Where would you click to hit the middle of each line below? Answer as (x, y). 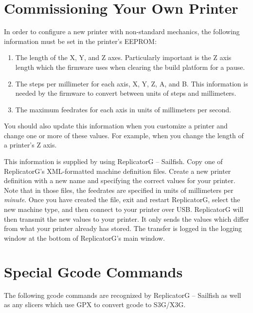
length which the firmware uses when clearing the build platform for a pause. (130, 67)
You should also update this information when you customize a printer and (116, 126)
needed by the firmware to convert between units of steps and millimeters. (126, 93)
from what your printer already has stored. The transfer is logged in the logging (123, 228)
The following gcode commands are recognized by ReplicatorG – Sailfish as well (123, 295)
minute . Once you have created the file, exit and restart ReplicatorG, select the (122, 199)
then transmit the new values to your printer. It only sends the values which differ (126, 219)
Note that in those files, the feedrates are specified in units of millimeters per (119, 190)
